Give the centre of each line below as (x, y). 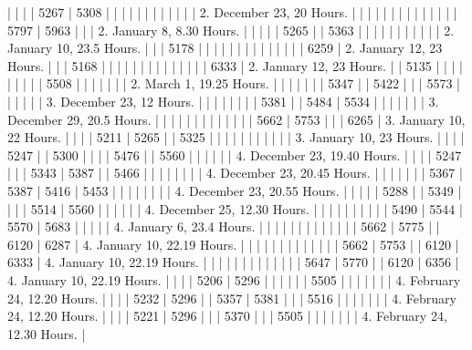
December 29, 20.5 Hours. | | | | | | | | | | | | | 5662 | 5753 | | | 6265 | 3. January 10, (236, 119)
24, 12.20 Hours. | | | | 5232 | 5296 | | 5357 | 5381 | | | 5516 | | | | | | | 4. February (232, 298)
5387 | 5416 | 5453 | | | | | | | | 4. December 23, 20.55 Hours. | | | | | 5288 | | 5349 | (235, 190)
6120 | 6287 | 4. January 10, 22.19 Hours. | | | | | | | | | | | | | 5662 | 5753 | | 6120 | (233, 244)
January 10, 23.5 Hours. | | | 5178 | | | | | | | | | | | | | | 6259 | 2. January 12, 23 (225, 48)
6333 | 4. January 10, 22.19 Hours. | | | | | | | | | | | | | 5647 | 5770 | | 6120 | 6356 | (233, 262)
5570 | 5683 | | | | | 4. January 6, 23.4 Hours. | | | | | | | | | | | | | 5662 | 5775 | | (224, 226)
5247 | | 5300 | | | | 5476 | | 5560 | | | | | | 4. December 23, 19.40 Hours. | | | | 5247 (235, 154)
